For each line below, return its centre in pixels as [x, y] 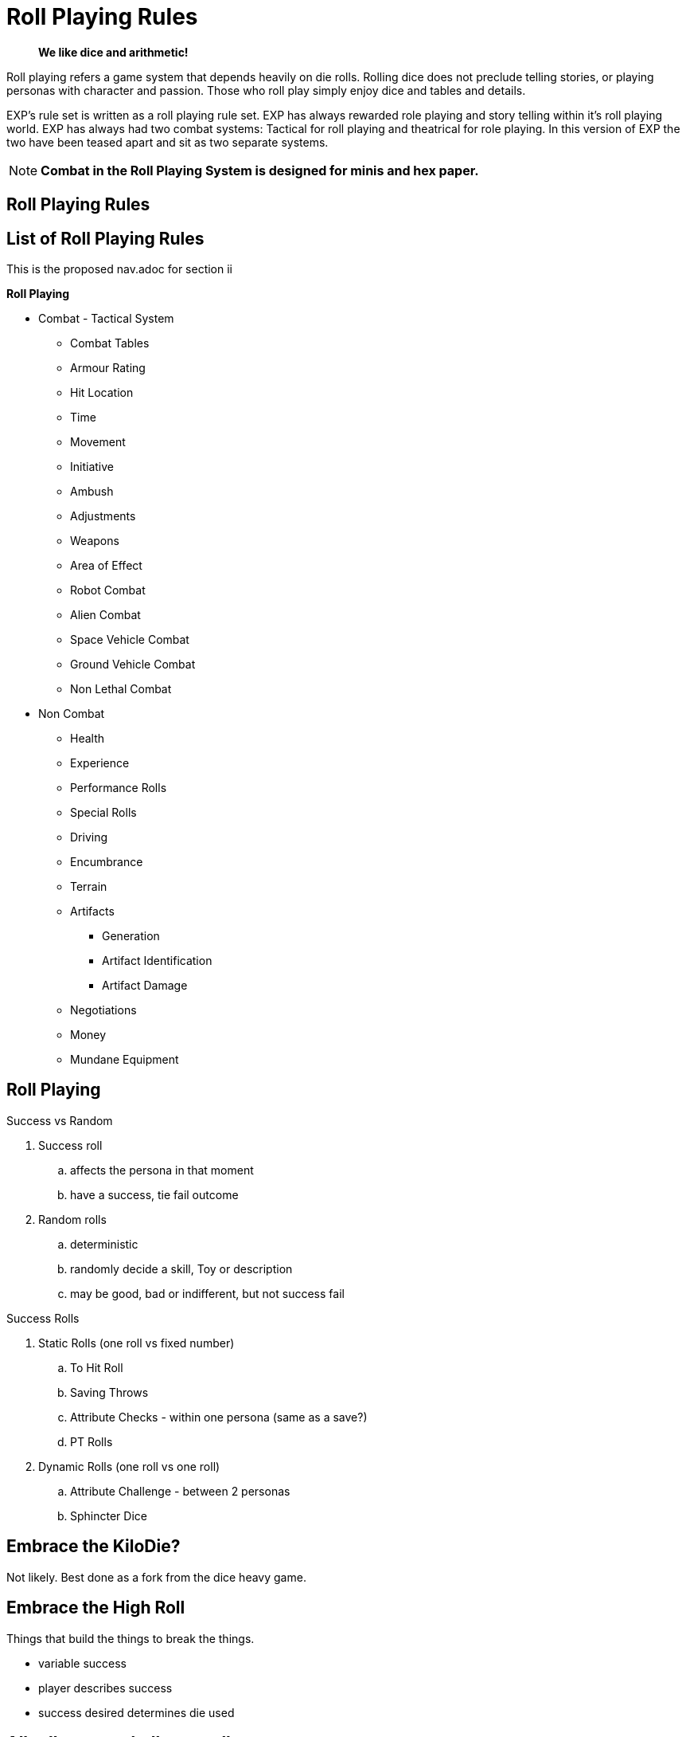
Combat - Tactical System [106, 319]
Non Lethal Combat [121, 689]
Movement [98, 442]
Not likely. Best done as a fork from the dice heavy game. [156, 1577]
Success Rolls [43, 1318]
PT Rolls [92, 1441]
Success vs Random [60, 1120]
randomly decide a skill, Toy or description [181, 1268]
